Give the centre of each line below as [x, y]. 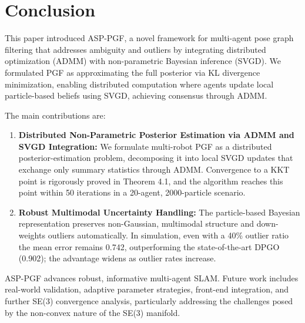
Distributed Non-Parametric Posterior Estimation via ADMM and [156, 135]
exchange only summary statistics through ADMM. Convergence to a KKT [154, 169]
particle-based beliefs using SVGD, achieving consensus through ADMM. [136, 95]
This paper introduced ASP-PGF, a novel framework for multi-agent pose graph [149, 38]
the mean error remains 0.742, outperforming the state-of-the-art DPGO [149, 246]
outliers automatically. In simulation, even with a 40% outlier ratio [168, 235]
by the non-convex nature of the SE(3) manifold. [93, 312]
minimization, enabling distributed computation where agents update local [139, 84]
